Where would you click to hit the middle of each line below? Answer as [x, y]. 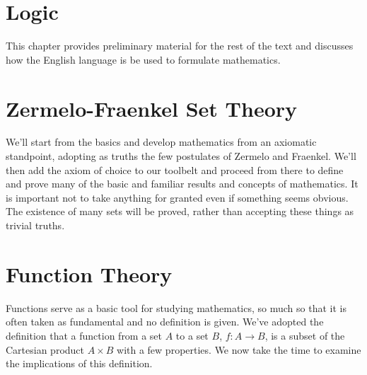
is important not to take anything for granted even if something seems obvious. [177, 197]
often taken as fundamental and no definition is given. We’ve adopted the [165, 322]
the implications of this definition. [79, 363]
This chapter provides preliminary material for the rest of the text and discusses [180, 46]
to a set [192, 335]
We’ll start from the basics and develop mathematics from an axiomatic [161, 142]
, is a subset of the [305, 335]
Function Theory [89, 273]
